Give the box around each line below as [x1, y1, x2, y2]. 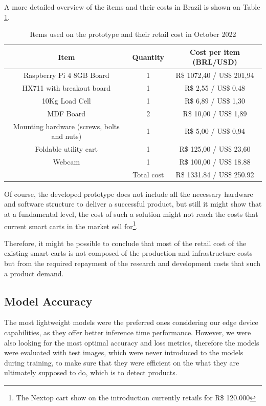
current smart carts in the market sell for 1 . [4, 219, 138, 231]
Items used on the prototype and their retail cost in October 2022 [30, 29, 236, 39]
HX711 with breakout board [22, 83, 110, 93]
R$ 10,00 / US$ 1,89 [183, 108, 247, 118]
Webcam [53, 156, 80, 167]
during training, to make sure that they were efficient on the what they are [4, 357, 239, 368]
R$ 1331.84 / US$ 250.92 [175, 169, 254, 179]
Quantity [132, 51, 165, 62]
